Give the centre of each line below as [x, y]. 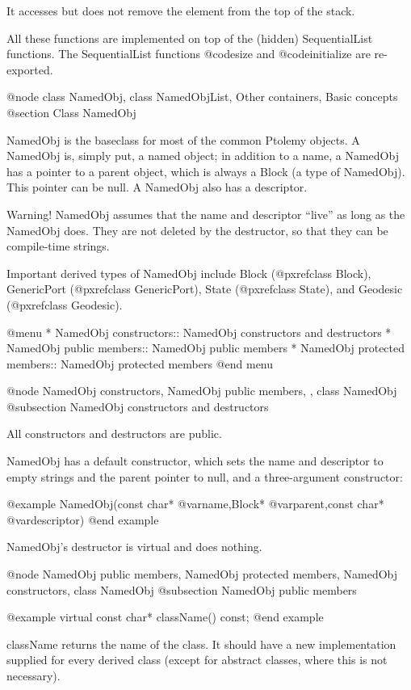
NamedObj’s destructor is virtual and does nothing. [134, 547]
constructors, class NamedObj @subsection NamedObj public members [182, 589]
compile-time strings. [58, 246]
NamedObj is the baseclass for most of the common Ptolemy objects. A [183, 139]
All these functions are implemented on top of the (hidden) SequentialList [190, 38]
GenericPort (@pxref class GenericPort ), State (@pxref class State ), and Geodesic [205, 289]
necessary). [34, 675]
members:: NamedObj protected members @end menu [140, 363]
